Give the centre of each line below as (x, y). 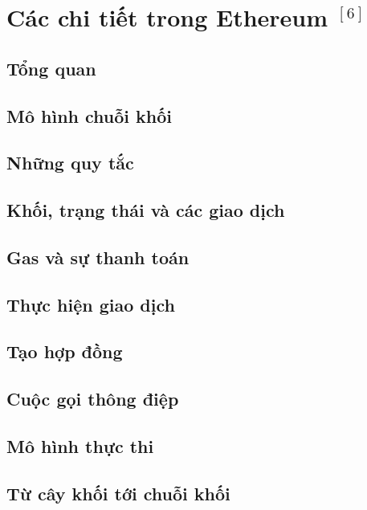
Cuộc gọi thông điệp (93, 399)
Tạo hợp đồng (65, 351)
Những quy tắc (70, 163)
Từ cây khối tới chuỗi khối (118, 493)
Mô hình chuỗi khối (90, 115)
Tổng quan (51, 68)
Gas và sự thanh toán (98, 257)
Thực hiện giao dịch (91, 304)
